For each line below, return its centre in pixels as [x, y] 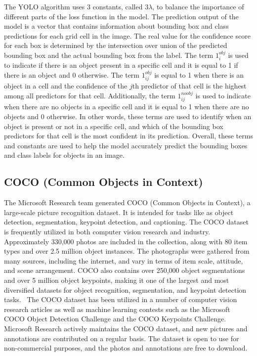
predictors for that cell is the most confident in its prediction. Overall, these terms [128, 136]
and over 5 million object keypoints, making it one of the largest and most [117, 280]
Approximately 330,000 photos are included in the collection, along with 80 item [126, 241]
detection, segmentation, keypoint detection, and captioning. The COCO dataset [126, 222]
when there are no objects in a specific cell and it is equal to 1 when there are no [127, 107]
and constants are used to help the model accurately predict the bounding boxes [126, 145]
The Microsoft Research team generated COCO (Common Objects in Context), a [127, 202]
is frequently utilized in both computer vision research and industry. [107, 231]
